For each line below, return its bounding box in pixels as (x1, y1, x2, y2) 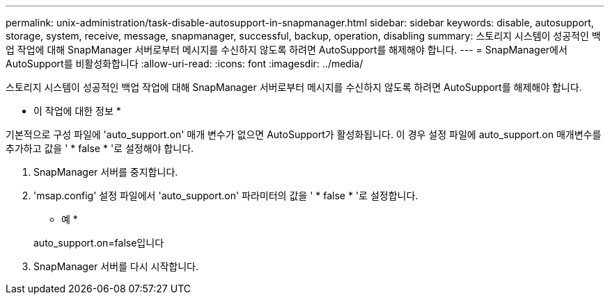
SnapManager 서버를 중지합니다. (33, 166, 178, 178)
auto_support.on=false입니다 (33, 237, 164, 249)
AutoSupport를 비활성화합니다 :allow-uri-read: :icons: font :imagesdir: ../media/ (6, 58, 363, 69)
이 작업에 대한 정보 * (33, 105, 121, 117)
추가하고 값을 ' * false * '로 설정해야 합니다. (6, 142, 194, 154)
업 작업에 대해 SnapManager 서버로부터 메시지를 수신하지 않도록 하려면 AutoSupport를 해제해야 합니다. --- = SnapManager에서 (6, 44, 568, 56)
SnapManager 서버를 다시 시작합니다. (33, 260, 198, 272)
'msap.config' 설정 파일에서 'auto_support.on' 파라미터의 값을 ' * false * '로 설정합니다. (33, 190, 419, 201)
